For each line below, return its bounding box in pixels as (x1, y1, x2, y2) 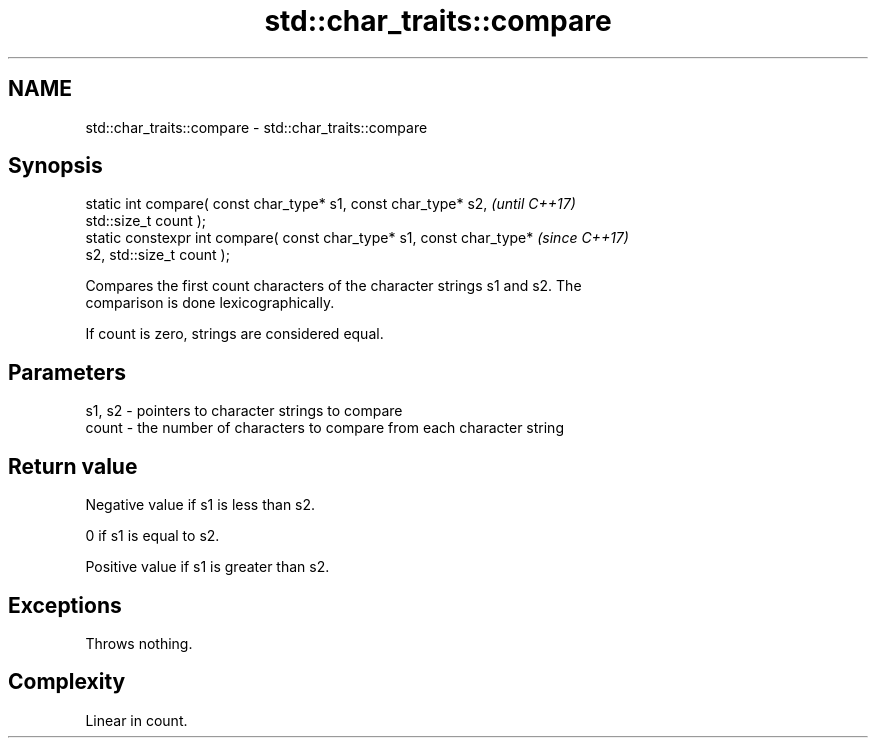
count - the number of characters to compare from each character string (85, 419, 564, 437)
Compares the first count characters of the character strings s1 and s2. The (85, 277, 582, 295)
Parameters (8, 359, 126, 385)
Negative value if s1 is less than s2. (85, 496, 316, 514)
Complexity (8, 669, 126, 695)
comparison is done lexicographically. (85, 294, 335, 312)
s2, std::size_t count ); (85, 246, 230, 264)
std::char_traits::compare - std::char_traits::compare (85, 118, 428, 136)
